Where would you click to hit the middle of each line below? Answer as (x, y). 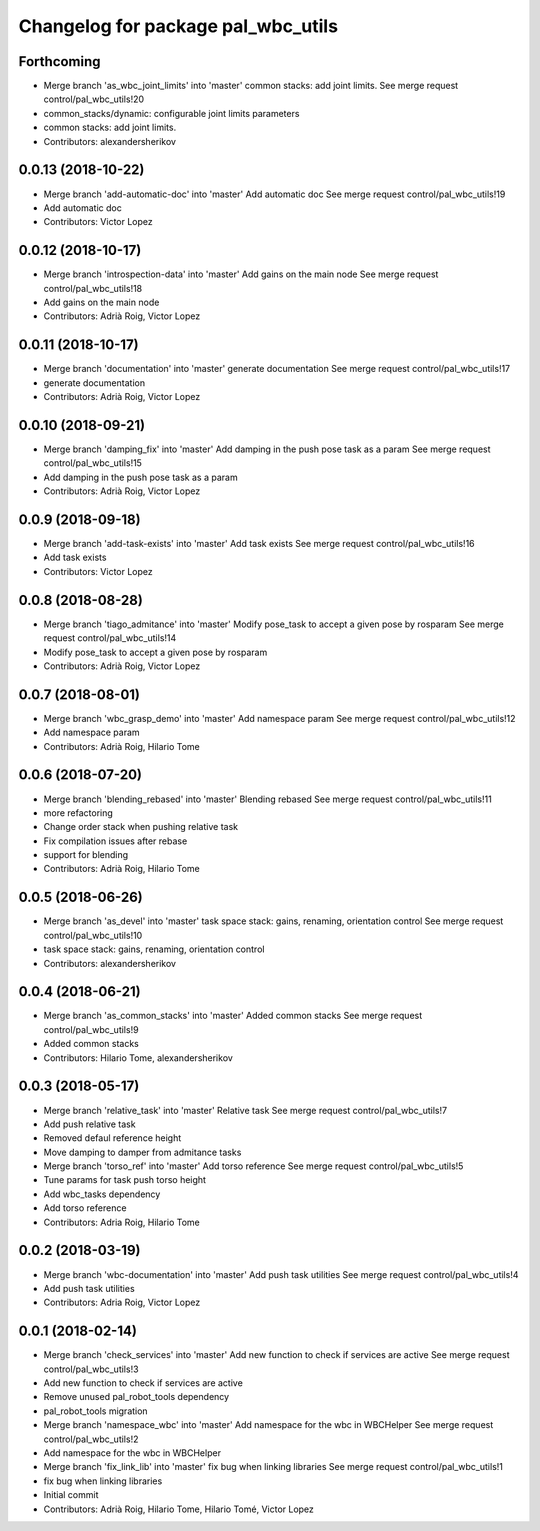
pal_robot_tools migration (96, 1411)
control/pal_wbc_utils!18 (93, 288)
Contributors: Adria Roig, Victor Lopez (122, 1302)
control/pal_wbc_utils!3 (91, 1369)
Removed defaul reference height (112, 1138)
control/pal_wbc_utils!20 (94, 99)
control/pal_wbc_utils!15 (92, 463)
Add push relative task (89, 1124)
